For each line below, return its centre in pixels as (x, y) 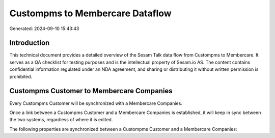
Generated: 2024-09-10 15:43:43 (44, 29)
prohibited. (21, 76)
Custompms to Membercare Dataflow (90, 13)
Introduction (30, 43)
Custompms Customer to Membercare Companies (91, 91)
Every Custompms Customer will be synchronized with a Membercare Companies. (96, 103)
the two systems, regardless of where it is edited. (61, 120)
